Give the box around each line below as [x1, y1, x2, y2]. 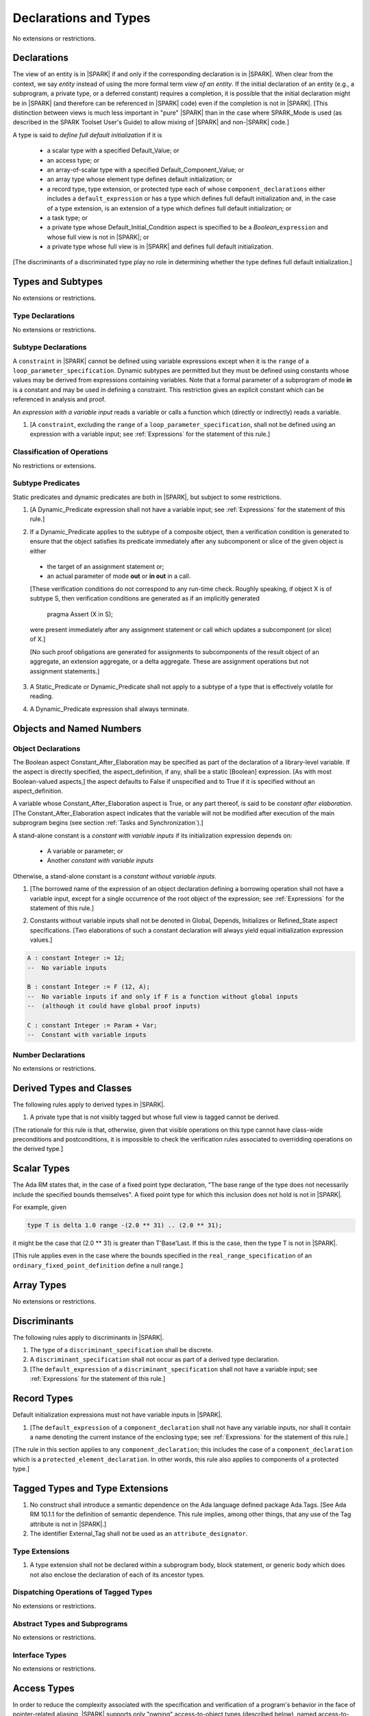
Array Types [12, 1279, 66, 1290]
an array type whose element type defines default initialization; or [47, 175, 233, 183]
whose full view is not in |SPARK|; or [47, 233, 149, 241]
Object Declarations [12, 743, 81, 753]
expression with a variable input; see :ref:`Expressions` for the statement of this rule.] [29, 430, 271, 439]
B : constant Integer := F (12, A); [27, 983, 151, 991]
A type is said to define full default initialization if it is [12, 130, 162, 139]
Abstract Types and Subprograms [12, 1619, 128, 1628]
